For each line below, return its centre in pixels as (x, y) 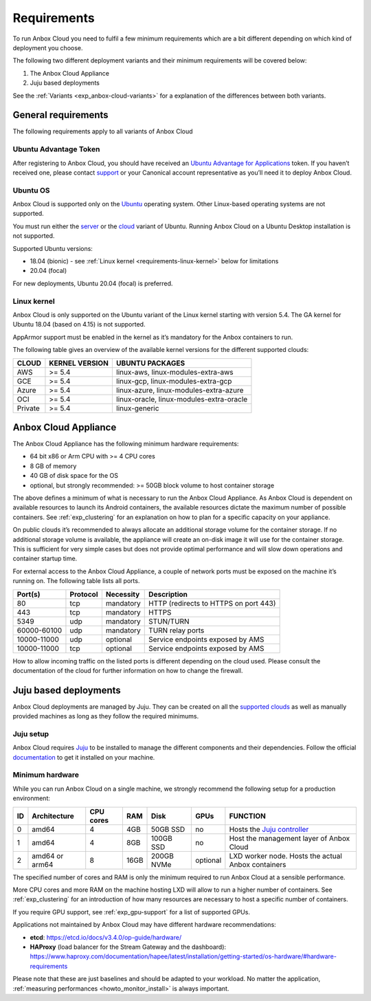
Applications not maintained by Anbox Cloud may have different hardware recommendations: (144, 925)
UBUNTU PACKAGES (150, 363)
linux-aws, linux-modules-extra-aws (175, 372)
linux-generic (137, 408)
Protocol (84, 594)
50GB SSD (168, 829)
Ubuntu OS (32, 190)
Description (168, 594)
